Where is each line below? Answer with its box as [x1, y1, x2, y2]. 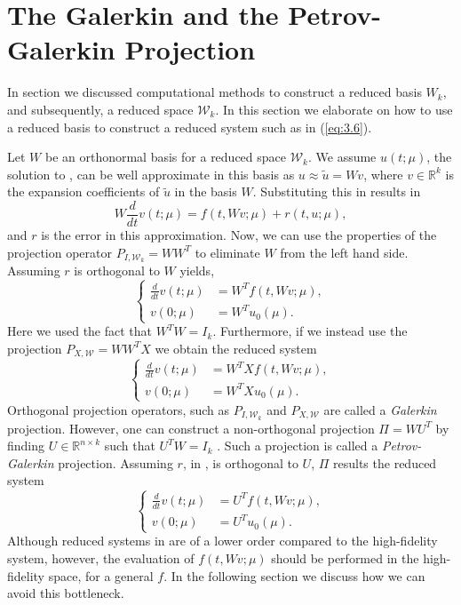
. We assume [307, 147, 377, 166]
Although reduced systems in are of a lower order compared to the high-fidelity [7, 531, 438, 550]
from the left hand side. [280, 243, 409, 261]
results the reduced [333, 453, 437, 472]
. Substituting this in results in [252, 182, 421, 201]
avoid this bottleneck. [7, 584, 124, 602]
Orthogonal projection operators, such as [7, 400, 230, 418]
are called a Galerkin [323, 400, 437, 418]
